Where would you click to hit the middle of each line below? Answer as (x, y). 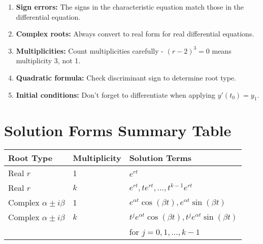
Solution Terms (160, 158)
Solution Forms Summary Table (118, 130)
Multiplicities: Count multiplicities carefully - (90, 50)
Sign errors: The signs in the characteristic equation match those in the (130, 7)
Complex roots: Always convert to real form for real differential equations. (135, 34)
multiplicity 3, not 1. (48, 60)
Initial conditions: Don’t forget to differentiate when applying (116, 94)
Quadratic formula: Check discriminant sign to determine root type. (126, 77)
